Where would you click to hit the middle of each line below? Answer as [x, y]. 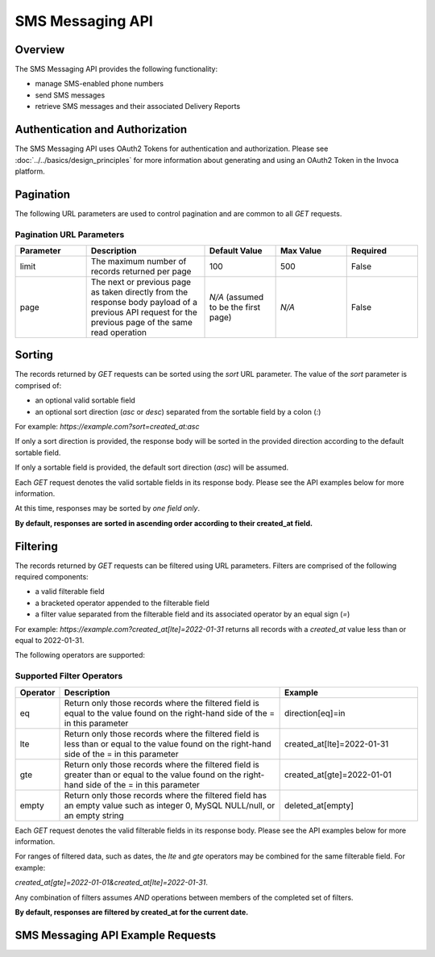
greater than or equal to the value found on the [153, 775]
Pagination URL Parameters [70, 234]
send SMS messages [70, 95]
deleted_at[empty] [319, 805]
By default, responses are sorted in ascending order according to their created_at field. [164, 523]
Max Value [301, 250]
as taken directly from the [139, 292]
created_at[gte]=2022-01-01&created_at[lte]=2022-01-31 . [112, 883]
